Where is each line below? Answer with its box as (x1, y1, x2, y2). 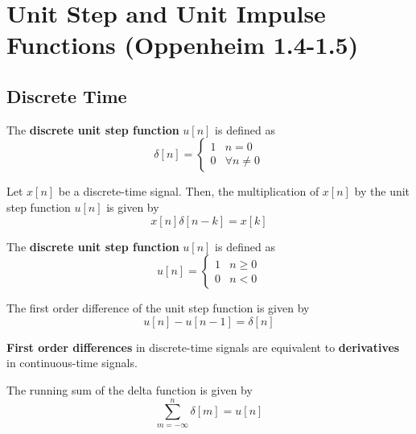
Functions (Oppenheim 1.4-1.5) (6, 28, 359, 61)
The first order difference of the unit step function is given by (6, 300, 310, 316)
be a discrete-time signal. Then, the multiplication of (58, 183, 319, 200)
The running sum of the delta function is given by (6, 381, 253, 398)
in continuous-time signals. (6, 354, 138, 371)
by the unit (354, 183, 410, 200)
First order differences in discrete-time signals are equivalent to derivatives (6, 338, 400, 355)
